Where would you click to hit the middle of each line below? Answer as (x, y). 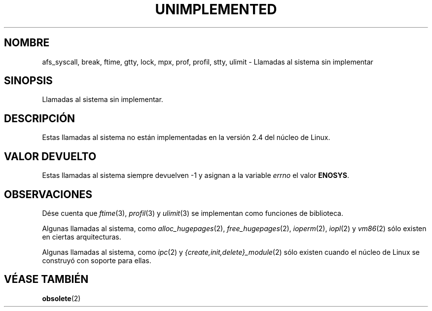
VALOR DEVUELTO (50, 156)
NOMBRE (27, 43)
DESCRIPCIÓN (40, 118)
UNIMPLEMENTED (216, 9)
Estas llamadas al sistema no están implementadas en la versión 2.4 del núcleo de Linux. (186, 138)
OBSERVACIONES (48, 194)
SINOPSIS (28, 81)
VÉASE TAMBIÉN (46, 279)
